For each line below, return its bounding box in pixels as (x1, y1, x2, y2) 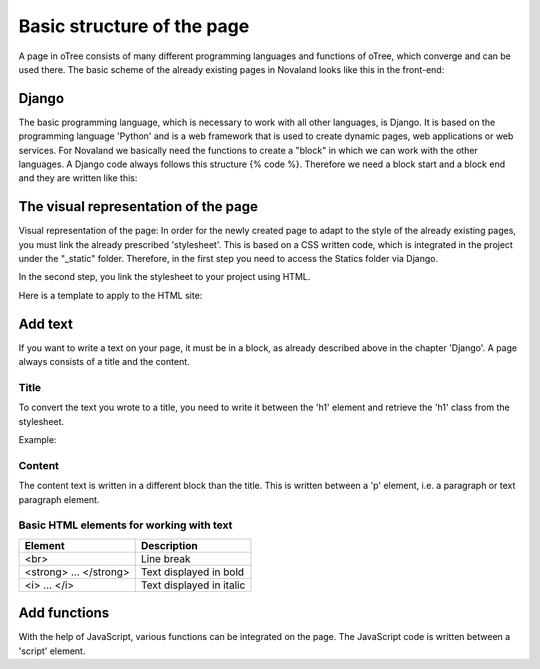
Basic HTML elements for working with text (18, 518, 233, 532)
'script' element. (18, 645, 86, 657)
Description (140, 538, 199, 552)
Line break (140, 551, 191, 565)
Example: (18, 434, 57, 446)
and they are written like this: (18, 172, 138, 184)
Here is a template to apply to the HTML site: (18, 289, 203, 301)
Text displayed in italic (140, 578, 246, 592)
